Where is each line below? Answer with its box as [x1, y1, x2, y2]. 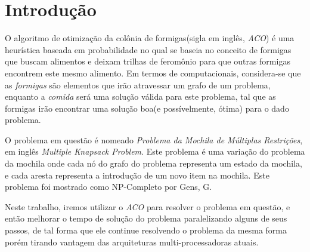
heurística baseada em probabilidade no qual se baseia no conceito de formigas [5, 43, 292, 56]
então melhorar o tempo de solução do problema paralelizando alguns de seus [5, 212, 287, 225]
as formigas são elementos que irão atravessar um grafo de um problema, [5, 78, 271, 91]
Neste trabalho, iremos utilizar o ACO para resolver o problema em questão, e [5, 200, 290, 213]
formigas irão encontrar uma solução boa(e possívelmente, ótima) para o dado [5, 102, 289, 114]
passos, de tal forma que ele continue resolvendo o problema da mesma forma [5, 224, 287, 236]
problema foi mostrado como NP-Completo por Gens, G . [5, 180, 212, 193]
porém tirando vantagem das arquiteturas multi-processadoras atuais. [5, 235, 259, 248]
